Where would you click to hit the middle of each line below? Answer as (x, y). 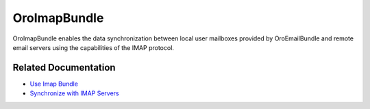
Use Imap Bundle (54, 84)
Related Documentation (64, 68)
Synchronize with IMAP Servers (74, 93)
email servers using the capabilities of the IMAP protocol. (94, 47)
